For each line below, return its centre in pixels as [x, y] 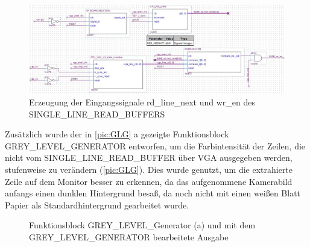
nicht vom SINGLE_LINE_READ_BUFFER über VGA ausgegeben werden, [149, 158]
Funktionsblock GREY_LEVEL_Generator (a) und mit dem [142, 225]
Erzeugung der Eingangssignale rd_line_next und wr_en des [142, 102]
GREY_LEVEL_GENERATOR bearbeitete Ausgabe [129, 236]
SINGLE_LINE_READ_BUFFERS [97, 114]
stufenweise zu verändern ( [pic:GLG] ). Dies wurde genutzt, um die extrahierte [149, 169]
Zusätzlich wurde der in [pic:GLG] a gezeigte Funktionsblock [117, 134]
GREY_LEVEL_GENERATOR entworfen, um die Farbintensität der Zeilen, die [155, 145]
